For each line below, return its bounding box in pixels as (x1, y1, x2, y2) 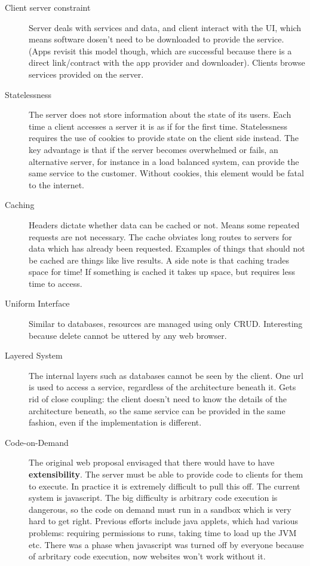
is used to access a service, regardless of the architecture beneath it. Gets (29, 381, 296, 393)
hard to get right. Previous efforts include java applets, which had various (29, 515, 299, 527)
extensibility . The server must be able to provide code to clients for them (29, 468, 303, 480)
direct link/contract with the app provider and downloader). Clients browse (29, 56, 305, 69)
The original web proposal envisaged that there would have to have (29, 456, 275, 469)
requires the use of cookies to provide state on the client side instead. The (29, 131, 299, 144)
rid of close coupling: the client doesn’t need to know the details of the (29, 393, 287, 405)
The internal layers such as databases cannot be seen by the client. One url (29, 369, 303, 381)
